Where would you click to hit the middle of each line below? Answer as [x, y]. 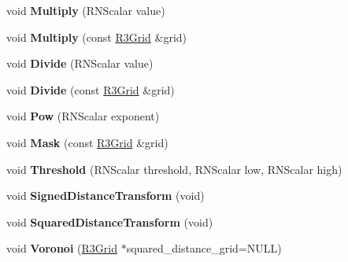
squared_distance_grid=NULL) [204, 248]
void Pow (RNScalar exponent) [83, 116]
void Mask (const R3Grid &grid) [87, 142]
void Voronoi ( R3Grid [62, 248]
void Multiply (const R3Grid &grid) [97, 37]
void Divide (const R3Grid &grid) [91, 89]
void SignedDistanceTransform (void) [106, 196]
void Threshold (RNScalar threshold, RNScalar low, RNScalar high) [174, 169]
